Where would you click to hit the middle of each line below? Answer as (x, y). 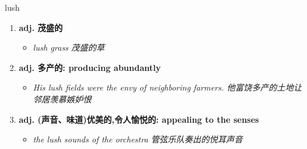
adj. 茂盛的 (41, 27)
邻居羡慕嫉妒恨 (62, 99)
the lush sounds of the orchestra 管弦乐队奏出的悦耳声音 (138, 139)
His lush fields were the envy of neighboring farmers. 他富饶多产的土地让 (167, 87)
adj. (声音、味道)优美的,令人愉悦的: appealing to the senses (139, 119)
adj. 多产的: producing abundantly (90, 67)
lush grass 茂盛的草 (69, 47)
